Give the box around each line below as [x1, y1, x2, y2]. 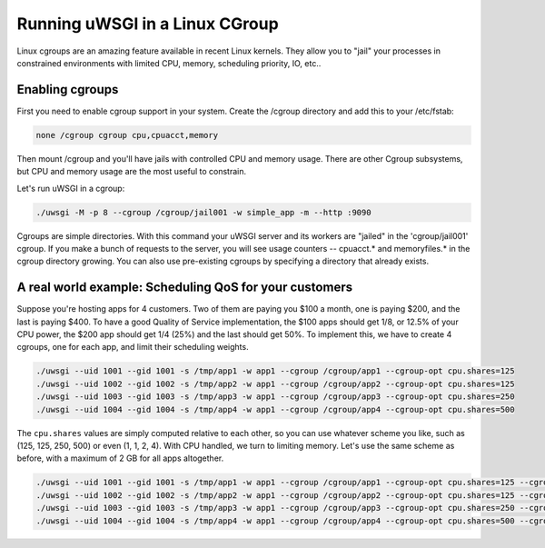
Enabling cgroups [16, 82, 119, 97]
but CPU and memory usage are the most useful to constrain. [16, 166, 247, 177]
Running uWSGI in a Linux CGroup [16, 14, 279, 34]
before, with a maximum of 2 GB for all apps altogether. [16, 453, 224, 463]
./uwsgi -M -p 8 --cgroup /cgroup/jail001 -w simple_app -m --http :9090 [35, 207, 372, 217]
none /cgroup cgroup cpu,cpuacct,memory [35, 130, 218, 140]
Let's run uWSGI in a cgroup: [16, 183, 125, 194]
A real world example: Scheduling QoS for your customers [16, 280, 353, 295]
